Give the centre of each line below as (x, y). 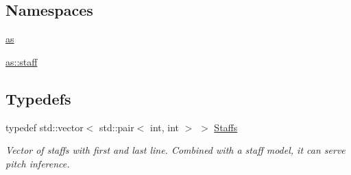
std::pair (117, 127)
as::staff (22, 61)
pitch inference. (38, 163)
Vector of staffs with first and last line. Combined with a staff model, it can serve (175, 150)
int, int (165, 127)
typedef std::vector (45, 127)
